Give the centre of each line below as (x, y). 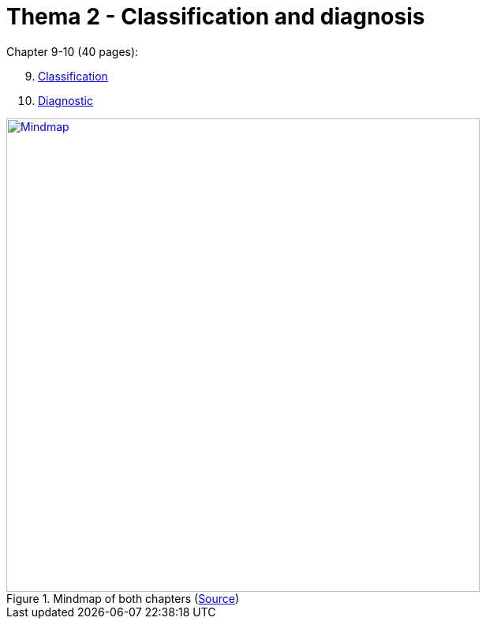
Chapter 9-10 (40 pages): (73, 51)
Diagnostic (65, 100)
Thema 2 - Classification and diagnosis (216, 17)
